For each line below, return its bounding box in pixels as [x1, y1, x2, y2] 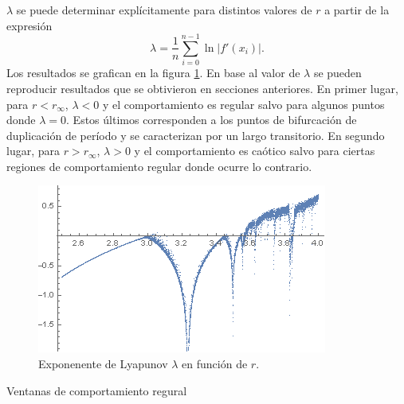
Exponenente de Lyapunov [38, 355, 168, 372]
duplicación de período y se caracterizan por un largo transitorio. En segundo [6, 126, 385, 143]
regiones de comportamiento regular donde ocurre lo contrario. [6, 157, 312, 174]
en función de [182, 355, 248, 372]
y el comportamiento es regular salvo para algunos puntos [102, 95, 385, 112]
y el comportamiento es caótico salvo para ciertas [134, 142, 375, 159]
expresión [6, 17, 53, 33]
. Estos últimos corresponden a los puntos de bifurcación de [66, 111, 357, 128]
